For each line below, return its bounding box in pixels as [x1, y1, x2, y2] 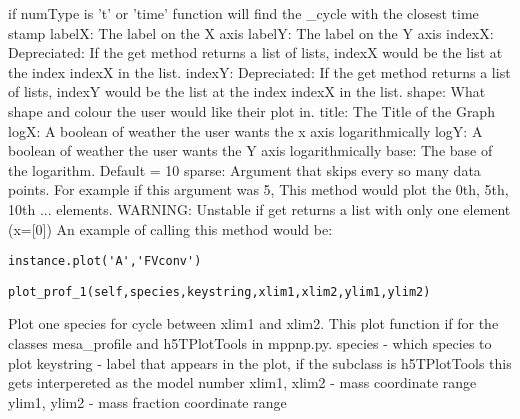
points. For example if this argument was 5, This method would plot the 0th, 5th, [8, 179, 509, 200]
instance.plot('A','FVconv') [8, 254, 202, 269]
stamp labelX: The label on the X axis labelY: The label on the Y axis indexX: [8, 22, 494, 43]
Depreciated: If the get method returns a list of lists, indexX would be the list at [8, 42, 503, 63]
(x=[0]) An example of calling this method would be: [8, 218, 333, 239]
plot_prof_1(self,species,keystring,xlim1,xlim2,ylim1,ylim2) [8, 284, 431, 299]
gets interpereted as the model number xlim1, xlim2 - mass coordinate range [8, 372, 477, 393]
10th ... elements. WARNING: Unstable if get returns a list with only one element [8, 198, 511, 219]
